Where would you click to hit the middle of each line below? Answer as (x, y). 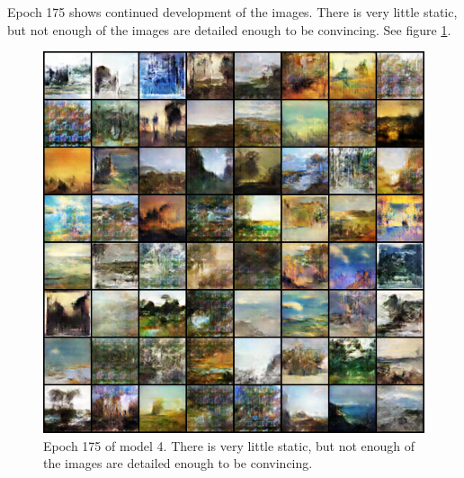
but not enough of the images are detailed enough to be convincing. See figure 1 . (229, 29)
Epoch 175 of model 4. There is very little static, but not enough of (229, 445)
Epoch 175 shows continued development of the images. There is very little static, (232, 12)
